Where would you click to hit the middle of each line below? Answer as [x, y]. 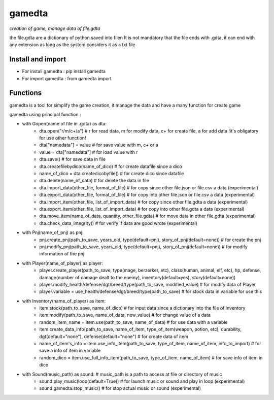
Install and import [38, 59]
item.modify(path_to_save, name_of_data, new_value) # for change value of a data [125, 315]
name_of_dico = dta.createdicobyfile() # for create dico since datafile [112, 174]
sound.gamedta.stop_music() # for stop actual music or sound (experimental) [120, 388]
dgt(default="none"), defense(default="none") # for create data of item [114, 336]
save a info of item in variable [70, 351]
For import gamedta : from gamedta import [67, 78]
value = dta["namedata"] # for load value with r [89, 152]
